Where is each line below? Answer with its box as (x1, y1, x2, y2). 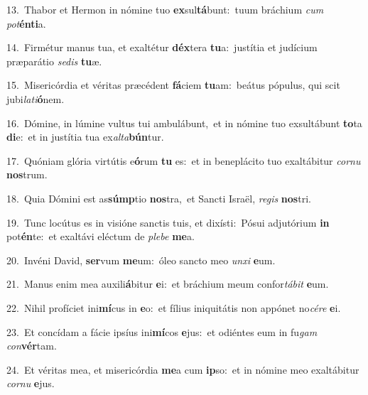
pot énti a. (6, 16, 46, 31)
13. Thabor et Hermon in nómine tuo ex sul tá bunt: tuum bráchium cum (6, 2, 324, 16)
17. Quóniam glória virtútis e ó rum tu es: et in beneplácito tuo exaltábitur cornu (6, 153, 361, 168)
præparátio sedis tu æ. (6, 53, 102, 68)
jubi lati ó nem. (6, 91, 65, 106)
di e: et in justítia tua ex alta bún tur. (6, 129, 164, 144)
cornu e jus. (6, 376, 55, 391)
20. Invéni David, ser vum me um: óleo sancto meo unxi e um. (6, 252, 276, 267)
